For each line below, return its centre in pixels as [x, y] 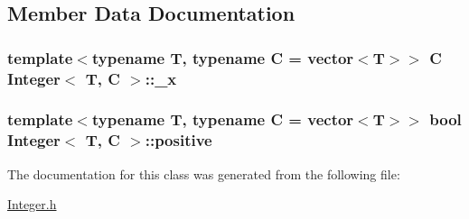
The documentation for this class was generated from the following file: [204, 173]
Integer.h [32, 204]
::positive [178, 140]
